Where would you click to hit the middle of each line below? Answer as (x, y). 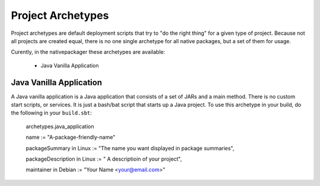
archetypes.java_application (60, 126)
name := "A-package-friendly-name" (71, 137)
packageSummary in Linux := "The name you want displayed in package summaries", (130, 148)
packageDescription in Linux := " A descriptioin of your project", (104, 159)
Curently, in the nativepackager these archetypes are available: (88, 52)
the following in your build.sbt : (51, 113)
